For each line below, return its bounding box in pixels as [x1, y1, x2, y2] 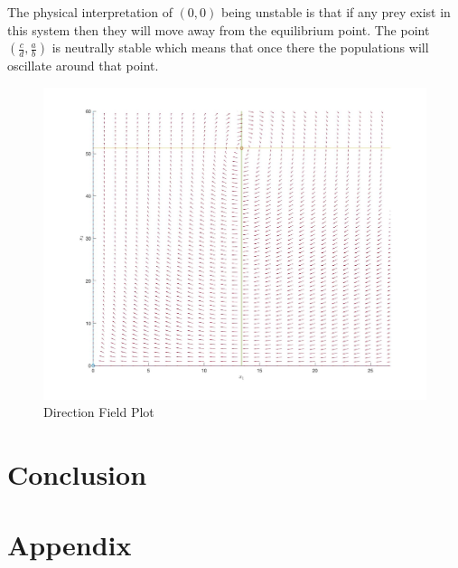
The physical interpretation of [7, 3, 173, 21]
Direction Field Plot [43, 402, 154, 421]
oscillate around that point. [7, 56, 159, 75]
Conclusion [7, 456, 147, 493]
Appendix [7, 526, 132, 563]
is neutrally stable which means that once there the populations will [51, 38, 429, 57]
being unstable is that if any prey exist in [220, 3, 451, 21]
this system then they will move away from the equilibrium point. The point [7, 20, 430, 39]
